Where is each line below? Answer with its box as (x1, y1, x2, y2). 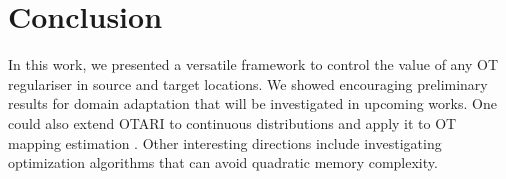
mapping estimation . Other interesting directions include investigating (8, 132, 442, 153)
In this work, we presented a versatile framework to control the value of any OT (8, 54, 499, 75)
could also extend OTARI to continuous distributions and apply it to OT (8, 112, 457, 133)
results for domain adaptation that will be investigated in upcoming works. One (8, 93, 497, 114)
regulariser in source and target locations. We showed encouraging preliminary (8, 73, 488, 94)
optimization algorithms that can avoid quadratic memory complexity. (8, 152, 438, 173)
